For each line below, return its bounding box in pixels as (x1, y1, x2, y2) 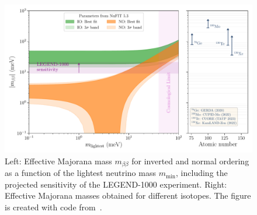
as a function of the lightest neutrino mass (5, 167, 156, 179)
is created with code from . (5, 201, 102, 213)
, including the (176, 167, 228, 179)
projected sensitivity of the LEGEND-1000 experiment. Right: (5, 178, 227, 190)
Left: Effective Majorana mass (5, 154, 112, 167)
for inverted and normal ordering (131, 154, 249, 167)
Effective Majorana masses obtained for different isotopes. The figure (5, 189, 251, 202)
